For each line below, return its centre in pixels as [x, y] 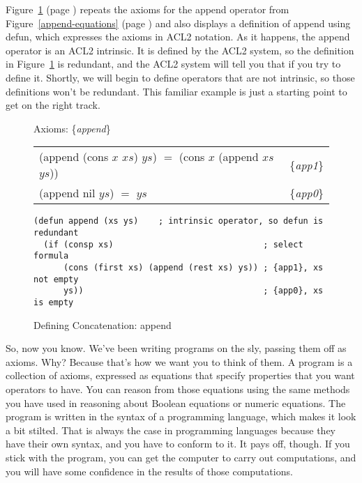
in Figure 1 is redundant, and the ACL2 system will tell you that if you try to [173, 64]
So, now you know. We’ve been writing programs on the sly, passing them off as [176, 348]
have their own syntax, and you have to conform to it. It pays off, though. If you [178, 444]
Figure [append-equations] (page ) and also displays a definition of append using [178, 23]
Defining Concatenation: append [103, 324]
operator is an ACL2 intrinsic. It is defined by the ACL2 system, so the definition [180, 50]
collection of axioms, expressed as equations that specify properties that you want [180, 375]
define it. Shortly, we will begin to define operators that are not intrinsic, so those [180, 77]
